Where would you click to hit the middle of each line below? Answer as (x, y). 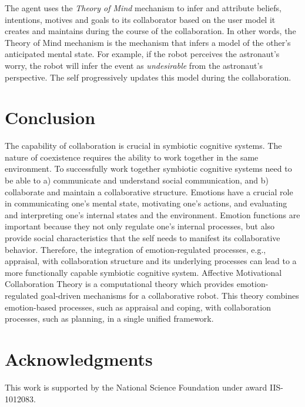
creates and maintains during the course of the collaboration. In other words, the (150, 31)
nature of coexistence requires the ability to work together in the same (132, 157)
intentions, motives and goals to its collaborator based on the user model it (140, 19)
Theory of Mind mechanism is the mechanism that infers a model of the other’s (148, 42)
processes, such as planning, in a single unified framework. (109, 318)
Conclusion (50, 117)
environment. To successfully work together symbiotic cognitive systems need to (148, 169)
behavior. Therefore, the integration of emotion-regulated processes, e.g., (135, 249)
